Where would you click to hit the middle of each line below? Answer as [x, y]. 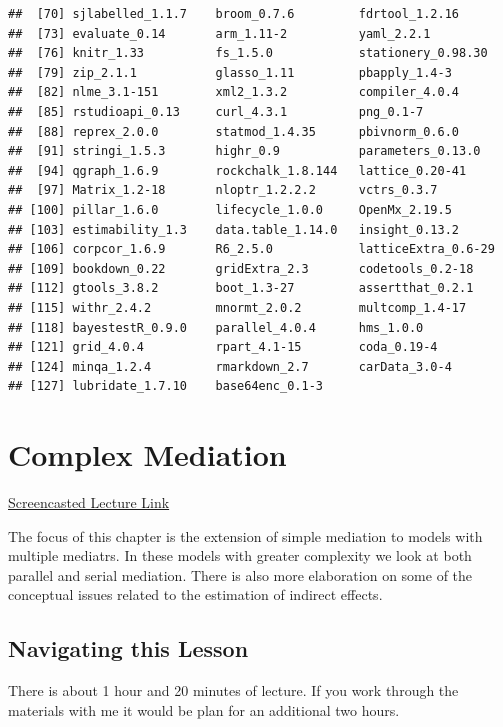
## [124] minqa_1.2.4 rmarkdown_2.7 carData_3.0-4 [230, 366]
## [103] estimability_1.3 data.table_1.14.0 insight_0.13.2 [234, 229]
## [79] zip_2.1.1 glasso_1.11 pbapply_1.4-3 [230, 72]
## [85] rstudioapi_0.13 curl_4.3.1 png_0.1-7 [216, 111]
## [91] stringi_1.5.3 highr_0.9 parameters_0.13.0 [244, 151]
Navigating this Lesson [128, 648]
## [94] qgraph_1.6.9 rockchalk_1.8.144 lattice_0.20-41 [237, 170]
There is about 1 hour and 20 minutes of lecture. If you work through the [233, 690]
